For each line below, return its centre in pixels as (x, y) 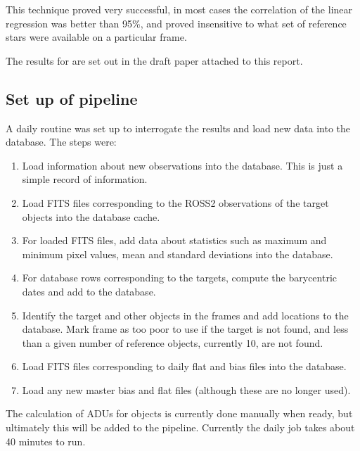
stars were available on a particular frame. (96, 37)
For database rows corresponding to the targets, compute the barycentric (180, 278)
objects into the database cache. (91, 216)
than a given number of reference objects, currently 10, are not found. (173, 342)
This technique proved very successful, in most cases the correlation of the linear (179, 9)
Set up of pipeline (72, 98)
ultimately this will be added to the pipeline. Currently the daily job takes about (180, 427)
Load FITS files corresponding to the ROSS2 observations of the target (175, 202)
